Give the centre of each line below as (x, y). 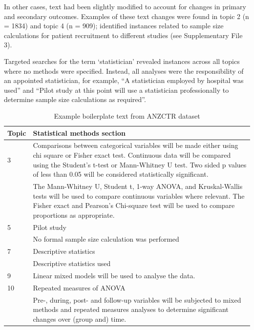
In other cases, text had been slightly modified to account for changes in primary (125, 6)
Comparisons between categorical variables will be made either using (136, 145)
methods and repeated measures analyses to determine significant (131, 309)
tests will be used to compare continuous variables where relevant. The (139, 196)
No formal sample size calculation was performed (106, 239)
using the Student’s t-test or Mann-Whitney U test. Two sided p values (140, 164)
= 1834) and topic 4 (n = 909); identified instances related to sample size (114, 26)
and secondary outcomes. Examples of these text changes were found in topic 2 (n (127, 16)
